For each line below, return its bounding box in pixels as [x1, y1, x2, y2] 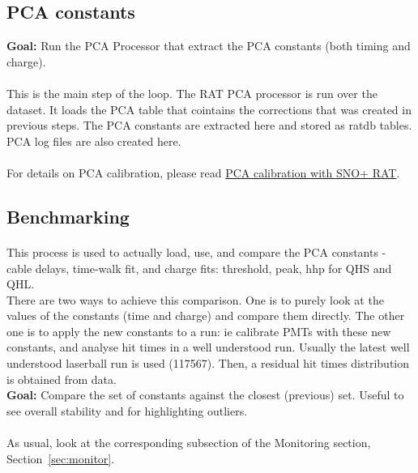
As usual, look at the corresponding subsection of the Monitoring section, [6, 434, 371, 451]
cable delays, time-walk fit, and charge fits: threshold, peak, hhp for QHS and [6, 259, 392, 276]
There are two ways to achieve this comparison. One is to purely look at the [6, 291, 384, 308]
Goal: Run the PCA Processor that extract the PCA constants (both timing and [6, 37, 411, 54]
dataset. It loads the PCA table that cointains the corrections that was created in [6, 100, 412, 117]
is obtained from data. [6, 370, 117, 387]
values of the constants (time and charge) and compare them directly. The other [6, 307, 405, 324]
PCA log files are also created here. [6, 132, 181, 149]
